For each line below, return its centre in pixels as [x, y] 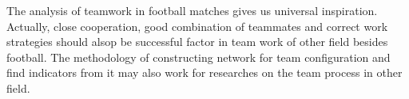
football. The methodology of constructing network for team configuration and [199, 57]
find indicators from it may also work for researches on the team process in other [204, 72]
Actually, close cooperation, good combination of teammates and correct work [197, 26]
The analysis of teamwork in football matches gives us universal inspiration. [192, 10]
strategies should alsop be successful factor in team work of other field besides [197, 42]
